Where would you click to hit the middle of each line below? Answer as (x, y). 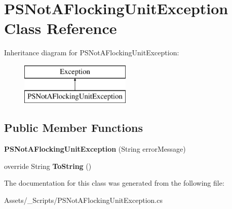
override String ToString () (48, 166)
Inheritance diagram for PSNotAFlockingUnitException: (92, 53)
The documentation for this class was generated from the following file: (114, 183)
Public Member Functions (73, 128)
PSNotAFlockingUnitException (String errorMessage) (95, 149)
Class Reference (61, 28)
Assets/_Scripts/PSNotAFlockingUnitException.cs (83, 200)
